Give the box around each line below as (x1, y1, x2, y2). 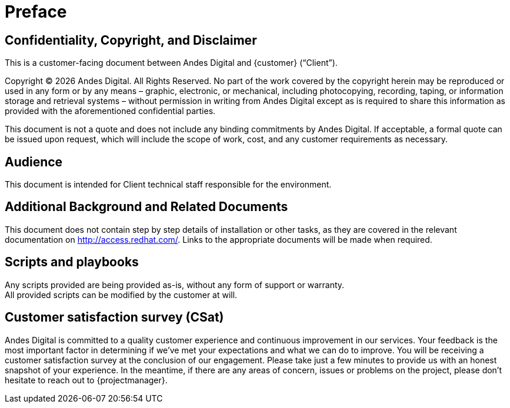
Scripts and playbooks (5, 255, 139, 270)
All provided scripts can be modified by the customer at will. (5, 289, 238, 300)
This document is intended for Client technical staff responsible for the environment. (5, 179, 332, 190)
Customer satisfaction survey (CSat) (5, 310, 224, 325)
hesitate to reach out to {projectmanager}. (5, 374, 168, 385)
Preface (5, 2, 67, 22)
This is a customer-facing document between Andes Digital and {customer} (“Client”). (5, 58, 338, 68)
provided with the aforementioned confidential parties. (5, 106, 216, 116)
